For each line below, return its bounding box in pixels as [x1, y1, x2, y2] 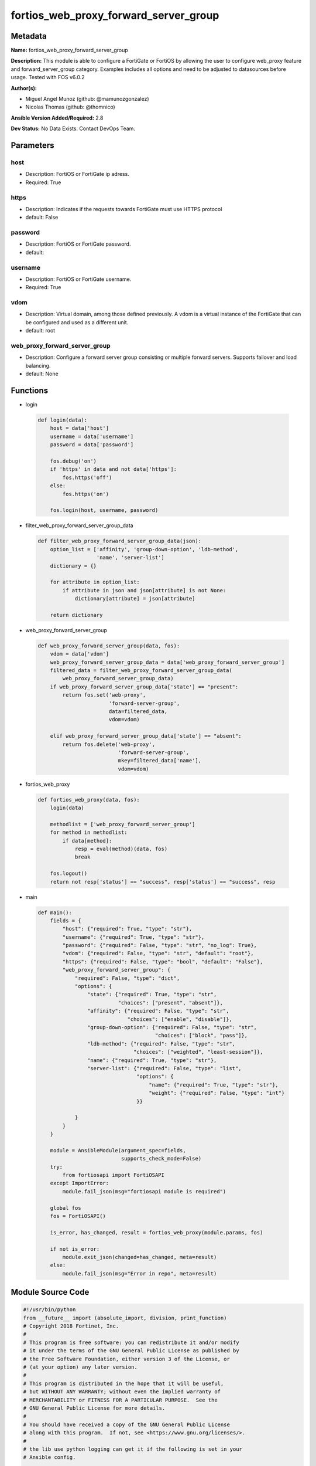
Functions [11, 385, 49, 395]
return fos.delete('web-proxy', [62, 741, 155, 748]
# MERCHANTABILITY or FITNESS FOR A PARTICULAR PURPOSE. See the [23, 1396, 218, 1403]
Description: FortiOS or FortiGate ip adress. [25, 171, 130, 178]
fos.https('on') [62, 490, 109, 497]
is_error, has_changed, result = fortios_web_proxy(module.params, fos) [50, 1229, 263, 1236]
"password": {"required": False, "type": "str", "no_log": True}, [62, 942, 257, 949]
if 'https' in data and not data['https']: [50, 466, 177, 473]
